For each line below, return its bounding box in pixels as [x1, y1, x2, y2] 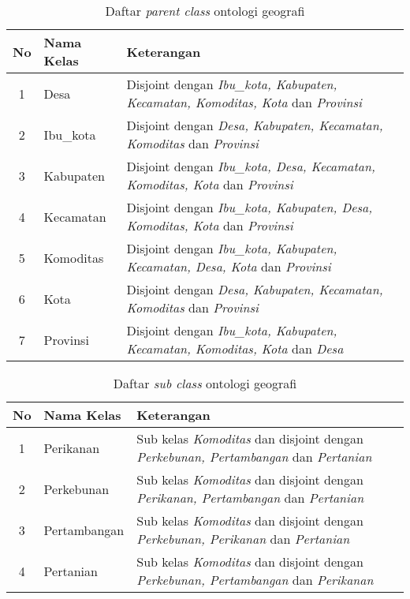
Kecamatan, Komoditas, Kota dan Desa [126, 339, 344, 358]
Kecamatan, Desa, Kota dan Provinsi [126, 257, 331, 275]
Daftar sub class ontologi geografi [113, 374, 297, 392]
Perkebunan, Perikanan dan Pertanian [136, 530, 350, 548]
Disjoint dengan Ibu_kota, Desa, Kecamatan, [126, 157, 375, 175]
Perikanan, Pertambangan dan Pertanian [136, 489, 364, 507]
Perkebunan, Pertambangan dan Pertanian [136, 447, 372, 466]
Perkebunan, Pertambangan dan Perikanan [136, 571, 374, 589]
